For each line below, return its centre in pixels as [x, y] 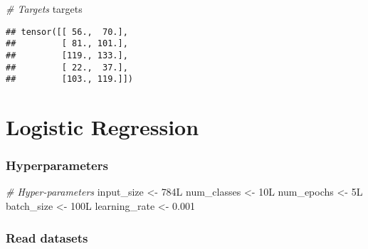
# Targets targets [44, 9]
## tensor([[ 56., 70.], [67, 32]
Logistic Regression [102, 127]
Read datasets [47, 237]
